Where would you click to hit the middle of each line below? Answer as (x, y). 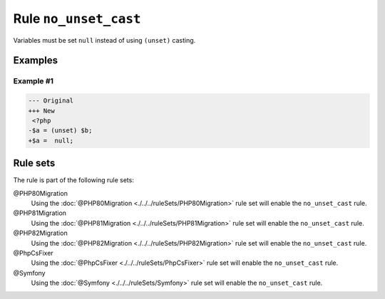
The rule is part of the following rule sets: (74, 180)
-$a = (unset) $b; (60, 131)
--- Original (51, 101)
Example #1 (33, 81)
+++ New (41, 111)
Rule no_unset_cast (77, 19)
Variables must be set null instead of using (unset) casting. (104, 40)
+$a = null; (51, 140)
